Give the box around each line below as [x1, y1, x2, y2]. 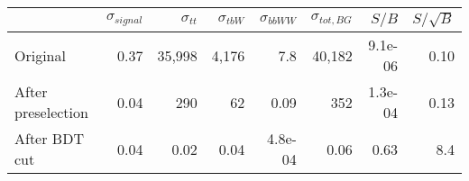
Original [14, 44, 66, 66]
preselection [14, 102, 88, 123]
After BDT [14, 128, 84, 149]
